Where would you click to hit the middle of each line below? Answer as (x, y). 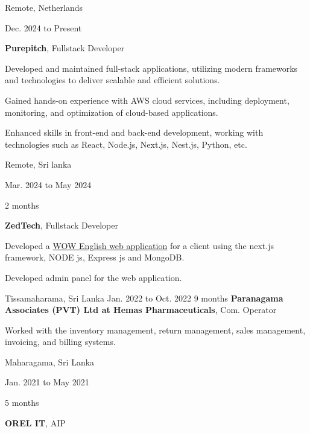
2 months (22, 205)
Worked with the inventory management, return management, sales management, (155, 330)
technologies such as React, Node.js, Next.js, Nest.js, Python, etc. (126, 144)
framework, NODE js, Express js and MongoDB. (95, 257)
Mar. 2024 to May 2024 (48, 184)
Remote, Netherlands (44, 7)
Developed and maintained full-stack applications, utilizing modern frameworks (151, 68)
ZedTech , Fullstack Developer (62, 225)
